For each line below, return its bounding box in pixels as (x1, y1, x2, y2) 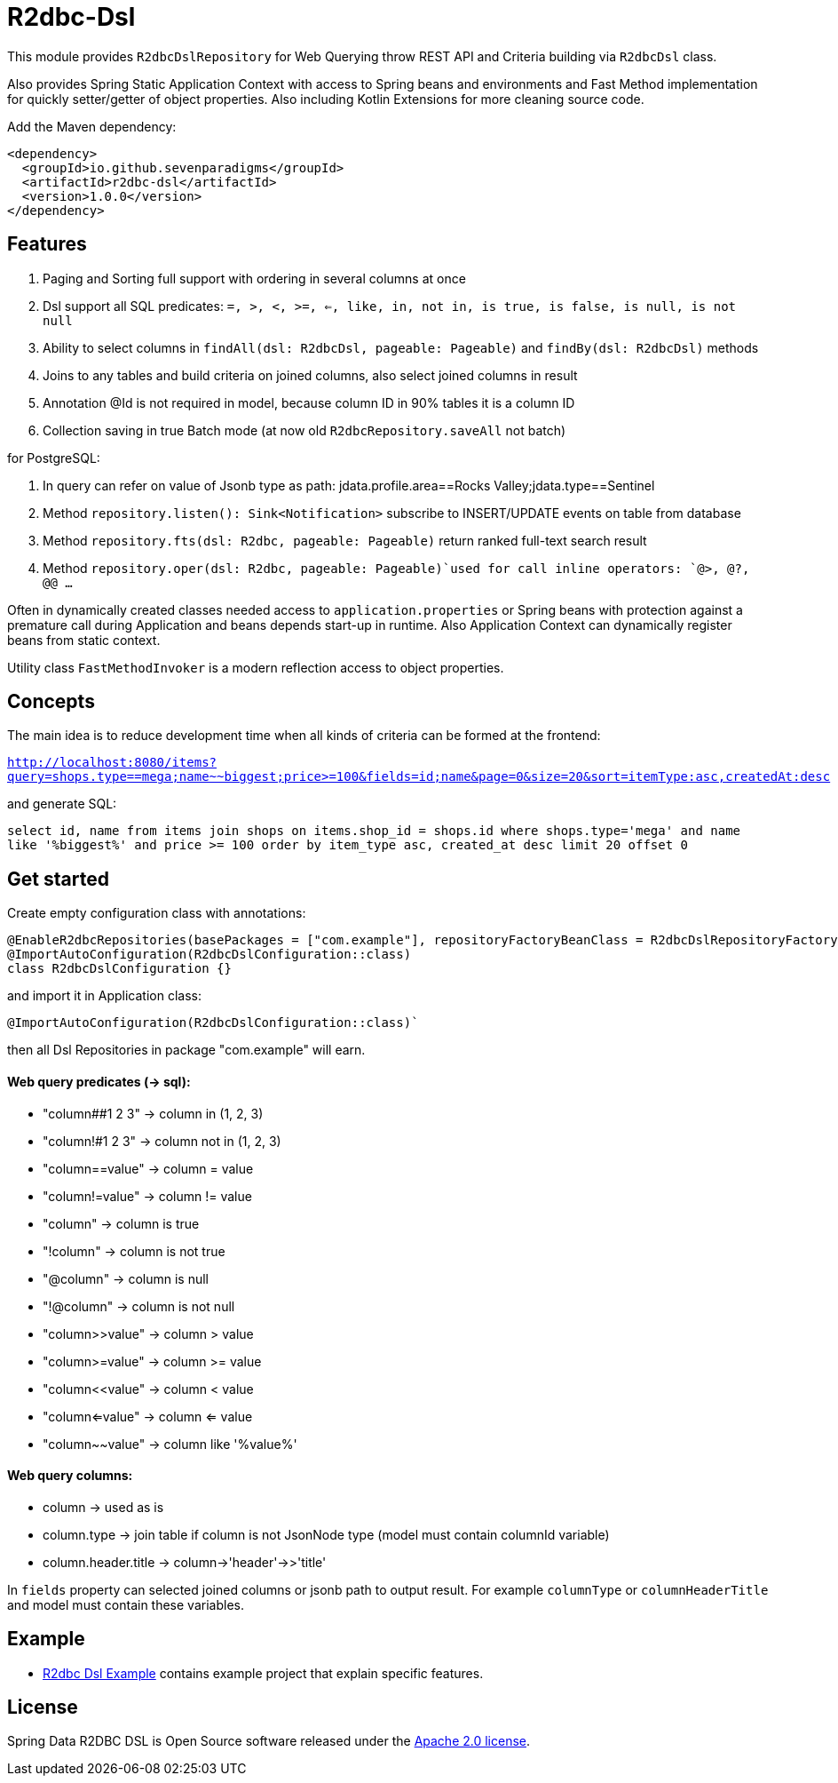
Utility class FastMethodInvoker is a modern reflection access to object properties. (7, 659, 504, 675)
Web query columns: (7, 1468, 133, 1484)
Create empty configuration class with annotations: (7, 905, 306, 921)
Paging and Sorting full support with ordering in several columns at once (43, 270, 466, 286)
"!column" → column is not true (43, 1243, 225, 1259)
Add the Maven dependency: (7, 118, 177, 134)
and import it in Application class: (7, 988, 202, 1004)
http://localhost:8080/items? (7, 755, 217, 770)
